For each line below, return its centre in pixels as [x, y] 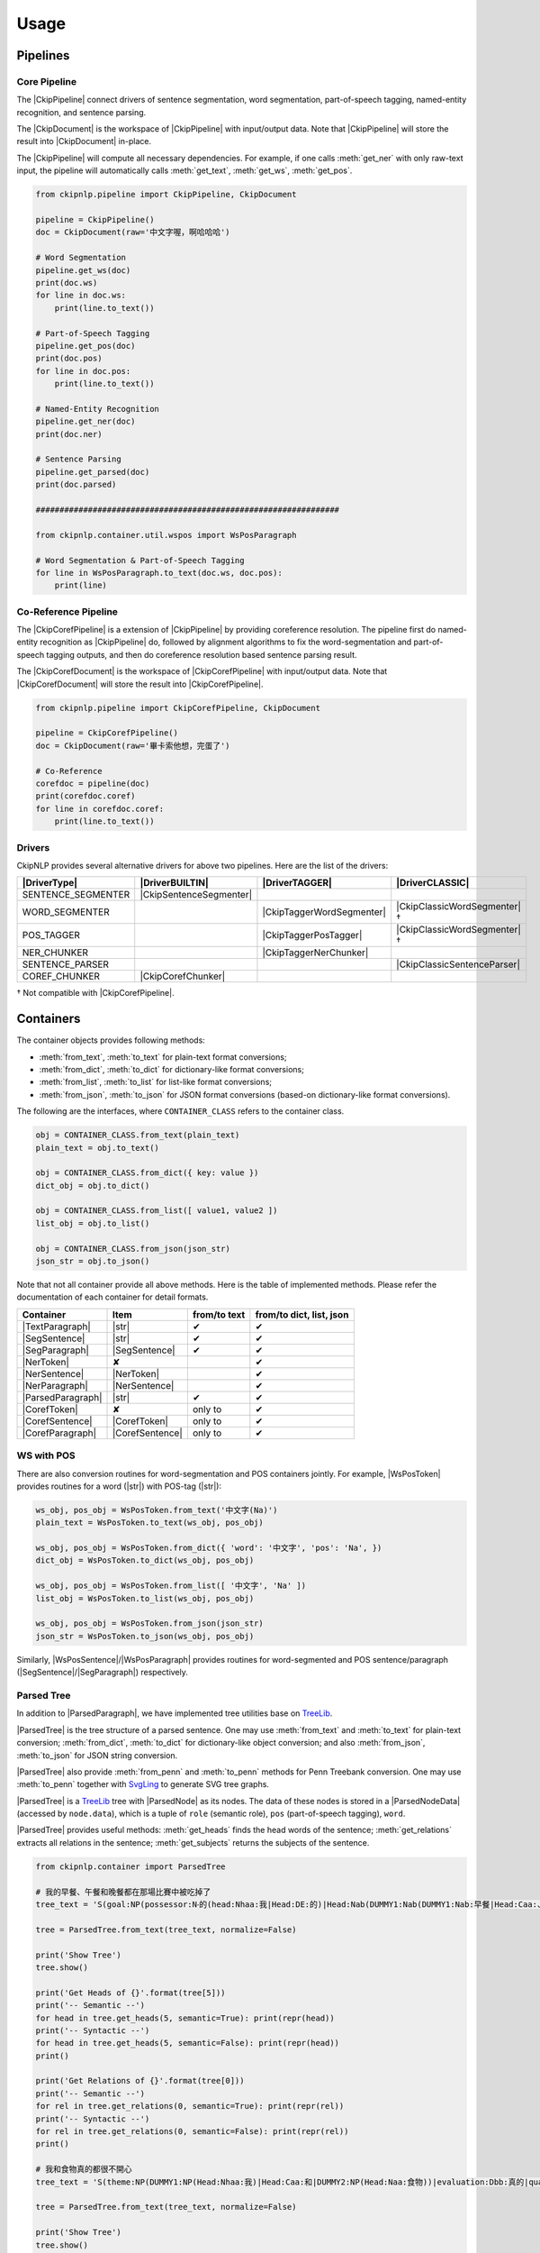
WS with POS [46, 1455]
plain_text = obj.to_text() [97, 1148]
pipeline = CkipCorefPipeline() [107, 733]
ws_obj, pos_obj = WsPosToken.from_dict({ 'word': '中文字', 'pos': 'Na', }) [209, 1548]
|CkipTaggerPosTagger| [312, 935]
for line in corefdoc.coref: [100, 808]
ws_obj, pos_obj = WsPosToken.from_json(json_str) [150, 1624]
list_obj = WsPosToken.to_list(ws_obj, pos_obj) [145, 1598]
